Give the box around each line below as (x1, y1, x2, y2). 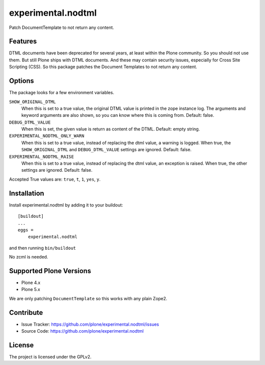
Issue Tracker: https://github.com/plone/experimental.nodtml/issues (21, 321, 159, 327)
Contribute (9, 308, 43, 316)
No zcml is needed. (9, 254, 49, 260)
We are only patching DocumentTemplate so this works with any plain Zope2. (9, 295, 168, 301)
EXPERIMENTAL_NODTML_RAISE (9, 154, 74, 159)
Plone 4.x (21, 280, 41, 286)
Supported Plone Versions (9, 266, 91, 275)
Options (9, 77, 34, 85)
